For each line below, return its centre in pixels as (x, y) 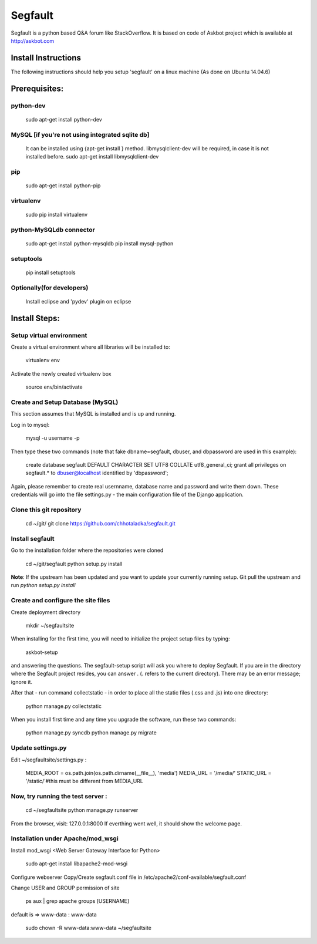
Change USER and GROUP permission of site (65, 888)
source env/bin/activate (54, 387)
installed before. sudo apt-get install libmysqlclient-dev (92, 157)
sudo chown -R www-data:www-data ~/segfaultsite (89, 928)
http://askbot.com (33, 41)
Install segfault (33, 538)
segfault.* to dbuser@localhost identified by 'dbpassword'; (97, 473)
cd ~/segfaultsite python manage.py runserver (82, 810)
